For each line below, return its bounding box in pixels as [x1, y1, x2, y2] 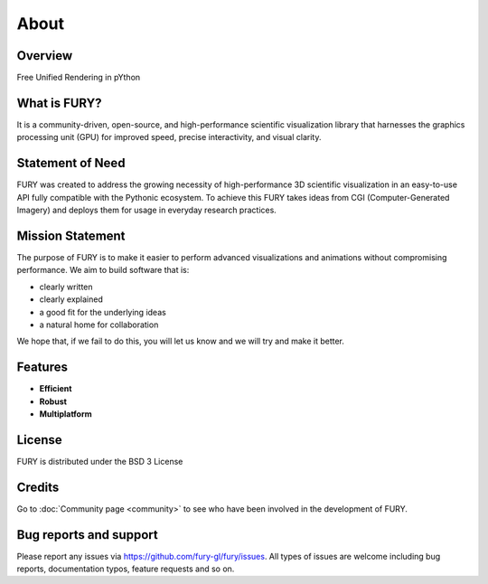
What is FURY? [16, 95, 103, 110]
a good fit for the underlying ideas [39, 306, 166, 317]
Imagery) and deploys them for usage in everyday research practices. [16, 204, 277, 216]
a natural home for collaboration [39, 319, 159, 330]
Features [16, 360, 68, 375]
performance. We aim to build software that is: [16, 265, 190, 276]
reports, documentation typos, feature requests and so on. [16, 563, 235, 574]
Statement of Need [16, 155, 126, 171]
